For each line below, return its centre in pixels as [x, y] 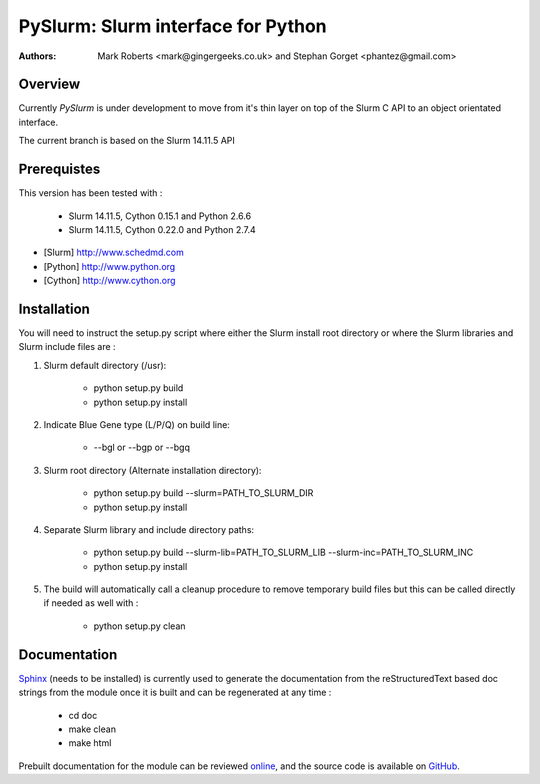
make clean [92, 729]
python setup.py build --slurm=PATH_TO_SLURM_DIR [203, 493]
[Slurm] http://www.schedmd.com [113, 252]
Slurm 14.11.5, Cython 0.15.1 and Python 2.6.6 [160, 216]
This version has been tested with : [90, 193]
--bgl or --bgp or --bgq [141, 447]
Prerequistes [59, 169]
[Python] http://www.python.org [109, 266]
